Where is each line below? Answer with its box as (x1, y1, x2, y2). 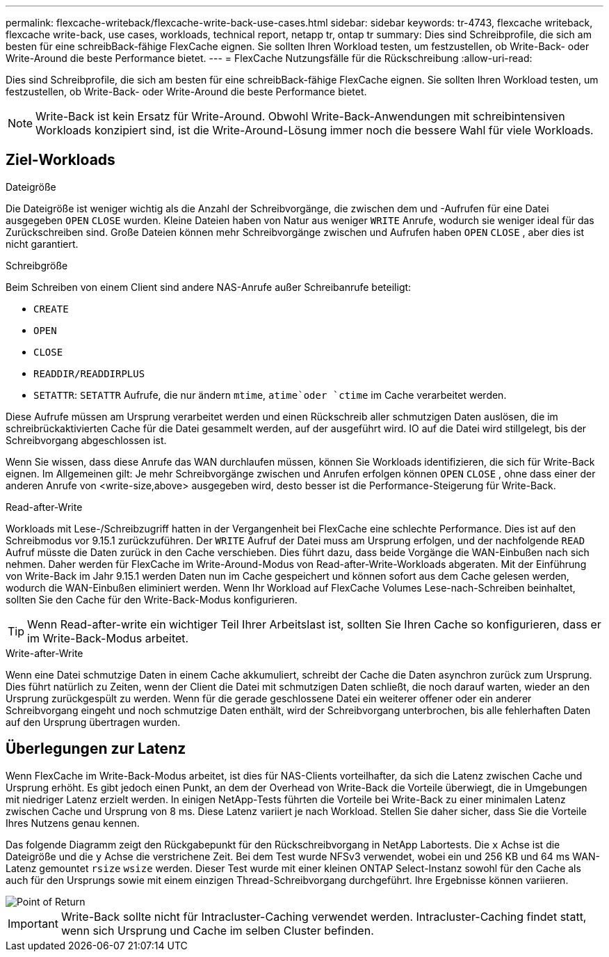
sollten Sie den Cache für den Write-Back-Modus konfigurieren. (6, 593, 298, 606)
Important (8, 916, 58, 931)
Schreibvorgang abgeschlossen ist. (6, 434, 167, 446)
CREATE (33, 303, 69, 315)
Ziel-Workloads (6, 151, 115, 169)
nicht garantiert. (6, 237, 79, 250)
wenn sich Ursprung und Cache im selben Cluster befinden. (60, 923, 374, 938)
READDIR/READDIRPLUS (33, 367, 145, 379)
